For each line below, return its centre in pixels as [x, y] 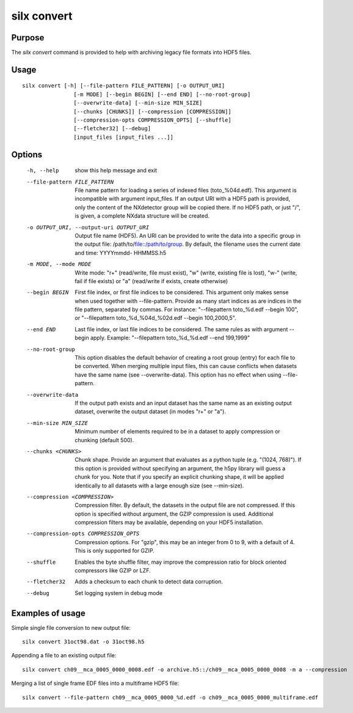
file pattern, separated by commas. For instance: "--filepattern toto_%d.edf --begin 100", [187, 309]
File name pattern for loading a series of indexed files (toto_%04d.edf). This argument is [186, 190]
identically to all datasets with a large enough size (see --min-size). [159, 486]
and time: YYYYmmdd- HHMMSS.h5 [121, 253]
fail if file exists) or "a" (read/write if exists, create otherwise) [151, 281]
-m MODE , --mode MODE [59, 264]
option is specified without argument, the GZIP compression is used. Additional [174, 514]
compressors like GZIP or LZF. [113, 571]
